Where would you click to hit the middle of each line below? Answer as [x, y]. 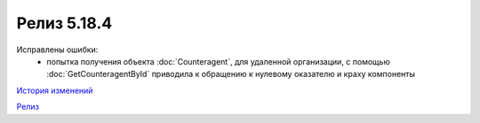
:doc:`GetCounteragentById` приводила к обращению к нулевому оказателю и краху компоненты [231, 74]
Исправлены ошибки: [57, 50]
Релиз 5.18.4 [64, 23]
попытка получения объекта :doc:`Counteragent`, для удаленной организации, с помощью [218, 61]
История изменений [55, 90]
